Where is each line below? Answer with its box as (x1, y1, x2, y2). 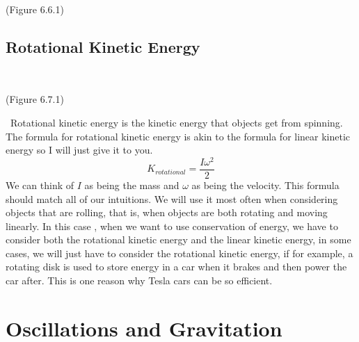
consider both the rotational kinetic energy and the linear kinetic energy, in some (6, 232, 351, 247)
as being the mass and (84, 177, 179, 192)
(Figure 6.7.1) (6, 92, 64, 106)
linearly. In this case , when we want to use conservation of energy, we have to (6, 218, 338, 233)
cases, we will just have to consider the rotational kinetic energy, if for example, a (6, 245, 353, 260)
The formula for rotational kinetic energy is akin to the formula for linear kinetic (6, 129, 351, 143)
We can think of (6, 177, 74, 192)
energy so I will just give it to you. (6, 142, 153, 157)
